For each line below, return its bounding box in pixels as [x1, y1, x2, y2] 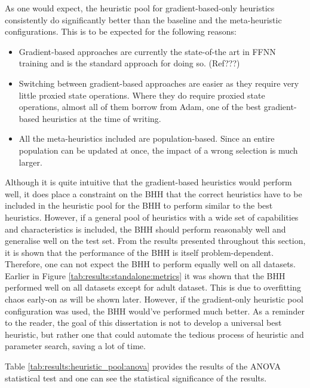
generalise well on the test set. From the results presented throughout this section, [5, 234, 306, 247]
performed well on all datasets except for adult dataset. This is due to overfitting [5, 281, 301, 294]
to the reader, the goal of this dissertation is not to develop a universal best [5, 316, 282, 329]
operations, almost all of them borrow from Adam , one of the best [19, 100, 262, 113]
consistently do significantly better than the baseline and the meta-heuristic [5, 13, 282, 26]
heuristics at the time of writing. [42, 112, 161, 124]
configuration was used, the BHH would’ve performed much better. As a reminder [5, 304, 305, 317]
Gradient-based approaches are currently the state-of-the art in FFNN [19, 45, 276, 57]
